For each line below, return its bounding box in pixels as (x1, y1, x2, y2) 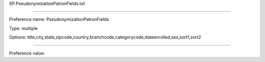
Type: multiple (9, 25, 38, 31)
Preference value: (9, 50, 45, 56)
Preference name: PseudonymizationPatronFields (9, 16, 109, 22)
